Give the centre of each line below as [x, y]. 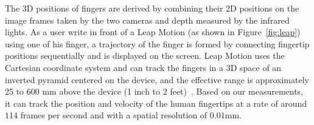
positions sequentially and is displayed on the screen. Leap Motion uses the [145, 56]
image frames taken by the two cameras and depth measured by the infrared [147, 20]
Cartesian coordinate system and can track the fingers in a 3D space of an [143, 67]
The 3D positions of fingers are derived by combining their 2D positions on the [152, 8]
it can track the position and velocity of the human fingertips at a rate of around [156, 103]
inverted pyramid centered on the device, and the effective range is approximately [157, 79]
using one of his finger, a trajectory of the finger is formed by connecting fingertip [157, 43]
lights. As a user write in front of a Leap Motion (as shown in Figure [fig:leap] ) [153, 32]
